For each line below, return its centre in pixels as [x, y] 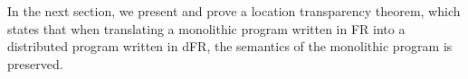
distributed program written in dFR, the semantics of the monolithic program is [230, 46]
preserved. [35, 63]
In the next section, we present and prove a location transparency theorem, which [234, 11]
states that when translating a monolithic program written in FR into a [206, 28]
